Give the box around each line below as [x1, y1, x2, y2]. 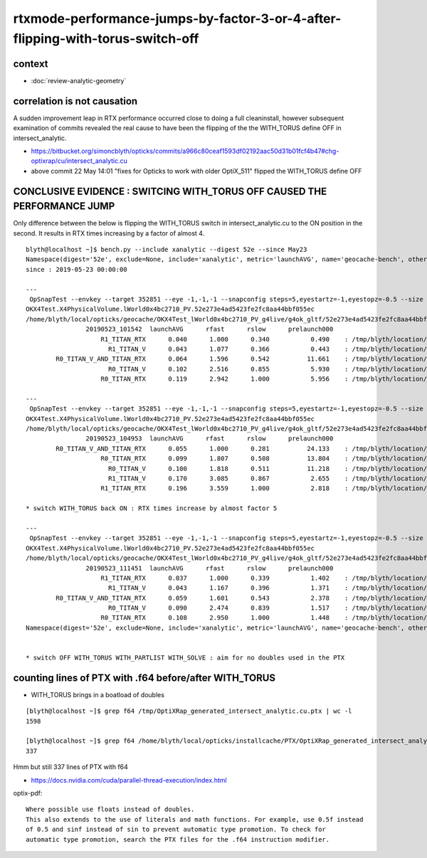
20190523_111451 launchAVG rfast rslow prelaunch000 [85, 564, 334, 572]
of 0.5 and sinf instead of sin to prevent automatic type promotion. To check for [26, 825, 327, 834]
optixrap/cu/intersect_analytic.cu [31, 157, 128, 165]
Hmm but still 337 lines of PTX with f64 [13, 763, 128, 771]
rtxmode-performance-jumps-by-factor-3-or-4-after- [13, 11, 342, 26]
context [13, 58, 49, 70]
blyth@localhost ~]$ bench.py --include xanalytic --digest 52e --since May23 [26, 245, 307, 253]
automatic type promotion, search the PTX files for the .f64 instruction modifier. [26, 835, 330, 843]
